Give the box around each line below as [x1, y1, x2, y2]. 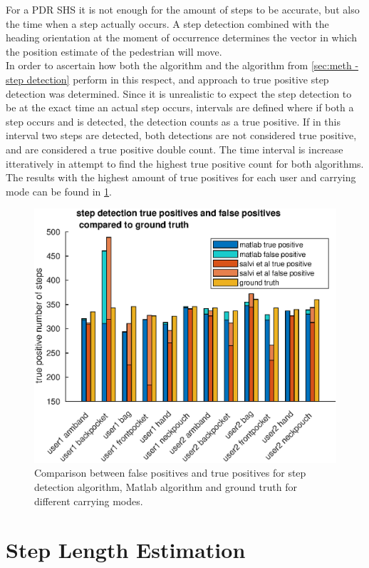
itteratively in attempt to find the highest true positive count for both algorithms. [6, 156, 364, 171]
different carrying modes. [34, 493, 143, 508]
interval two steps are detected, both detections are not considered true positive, [6, 128, 357, 143]
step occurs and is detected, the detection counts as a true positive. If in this [6, 113, 341, 128]
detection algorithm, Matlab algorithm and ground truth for [34, 480, 297, 494]
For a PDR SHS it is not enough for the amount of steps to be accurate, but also [6, 2, 360, 16]
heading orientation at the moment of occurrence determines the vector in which [6, 30, 357, 45]
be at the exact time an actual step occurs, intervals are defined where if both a [6, 100, 354, 115]
